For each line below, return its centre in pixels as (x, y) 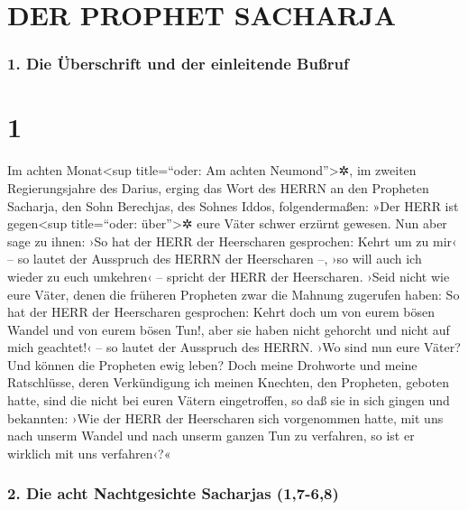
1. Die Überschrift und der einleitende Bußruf (178, 64)
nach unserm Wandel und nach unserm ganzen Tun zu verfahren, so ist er (211, 436)
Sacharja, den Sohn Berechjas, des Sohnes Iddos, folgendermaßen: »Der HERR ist (233, 205)
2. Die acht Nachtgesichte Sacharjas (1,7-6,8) (173, 493)
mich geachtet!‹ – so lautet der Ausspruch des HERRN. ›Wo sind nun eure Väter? (234, 347)
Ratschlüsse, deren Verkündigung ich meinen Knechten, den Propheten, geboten (228, 382)
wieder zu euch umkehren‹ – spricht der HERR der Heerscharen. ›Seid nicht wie (229, 276)
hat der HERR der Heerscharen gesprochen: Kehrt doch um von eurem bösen (221, 312)
